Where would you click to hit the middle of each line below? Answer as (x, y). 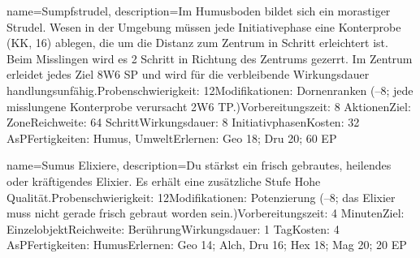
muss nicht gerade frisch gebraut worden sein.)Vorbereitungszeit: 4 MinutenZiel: (206, 213)
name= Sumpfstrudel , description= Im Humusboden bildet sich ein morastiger (199, 11)
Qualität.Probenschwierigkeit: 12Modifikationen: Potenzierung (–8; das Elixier (201, 197)
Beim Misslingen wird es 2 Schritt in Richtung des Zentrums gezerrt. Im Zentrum (210, 58)
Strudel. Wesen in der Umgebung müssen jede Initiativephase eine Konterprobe (204, 26)
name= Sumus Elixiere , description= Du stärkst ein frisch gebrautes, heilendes (199, 165)
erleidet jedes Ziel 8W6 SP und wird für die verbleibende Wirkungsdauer (188, 74)
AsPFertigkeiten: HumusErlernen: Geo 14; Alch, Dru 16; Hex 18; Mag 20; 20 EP (207, 245)
